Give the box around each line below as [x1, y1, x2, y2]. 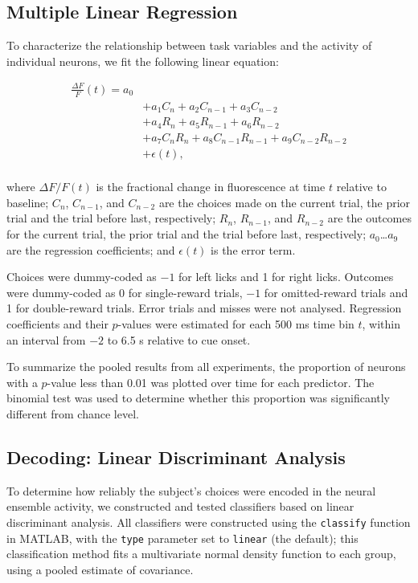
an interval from [6, 331, 86, 348]
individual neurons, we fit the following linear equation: [6, 52, 279, 69]
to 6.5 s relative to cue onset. [107, 331, 251, 348]
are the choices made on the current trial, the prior [158, 194, 411, 210]
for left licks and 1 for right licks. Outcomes [178, 268, 394, 285]
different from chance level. [6, 406, 139, 422]
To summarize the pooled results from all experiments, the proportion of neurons [6, 358, 406, 375]
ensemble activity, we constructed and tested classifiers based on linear [6, 498, 354, 515]
